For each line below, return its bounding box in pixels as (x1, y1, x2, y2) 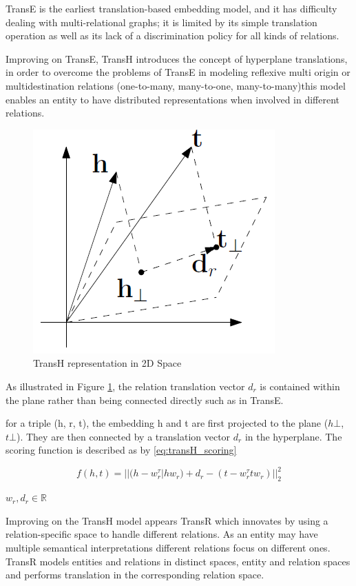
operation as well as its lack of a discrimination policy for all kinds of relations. (6, 28, 339, 43)
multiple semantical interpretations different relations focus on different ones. (6, 540, 331, 554)
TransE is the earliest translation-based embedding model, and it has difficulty (6, 1, 337, 15)
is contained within (260, 378, 340, 393)
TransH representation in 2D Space (33, 356, 182, 370)
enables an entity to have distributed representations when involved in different (6, 92, 340, 106)
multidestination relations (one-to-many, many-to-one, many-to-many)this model (6, 78, 346, 92)
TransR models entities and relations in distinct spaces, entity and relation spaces (6, 554, 350, 568)
